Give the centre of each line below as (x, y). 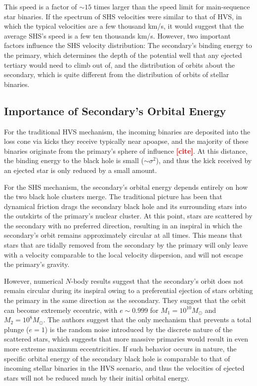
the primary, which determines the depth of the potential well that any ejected (123, 55)
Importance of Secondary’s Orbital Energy (115, 110)
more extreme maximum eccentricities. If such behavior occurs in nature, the (120, 349)
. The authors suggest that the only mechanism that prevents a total (147, 320)
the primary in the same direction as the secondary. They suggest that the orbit (125, 300)
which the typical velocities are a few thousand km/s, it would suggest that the (124, 26)
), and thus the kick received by (204, 160)
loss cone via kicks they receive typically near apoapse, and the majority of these (126, 141)
